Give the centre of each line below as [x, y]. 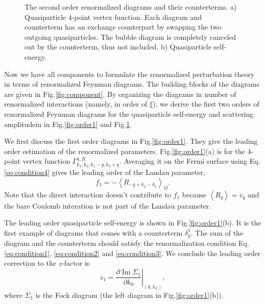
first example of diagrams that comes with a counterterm [93, 232]
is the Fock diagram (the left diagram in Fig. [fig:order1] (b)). [129, 295]
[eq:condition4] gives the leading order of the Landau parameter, [105, 172]
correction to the [30, 263]
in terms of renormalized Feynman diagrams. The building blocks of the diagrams [132, 84]
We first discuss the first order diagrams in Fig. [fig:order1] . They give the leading [131, 141]
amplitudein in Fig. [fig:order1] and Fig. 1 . [68, 124]
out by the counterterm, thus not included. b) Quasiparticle [118, 47]
